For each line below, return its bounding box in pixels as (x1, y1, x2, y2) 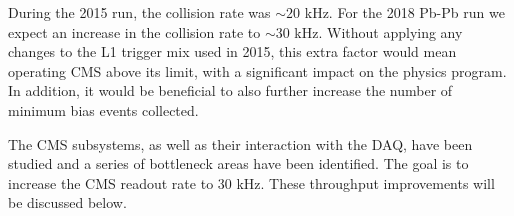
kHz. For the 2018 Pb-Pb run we (304, 2, 505, 22)
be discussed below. (8, 192, 127, 213)
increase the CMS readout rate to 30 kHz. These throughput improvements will (8, 172, 495, 193)
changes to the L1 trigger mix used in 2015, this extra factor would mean (8, 41, 457, 62)
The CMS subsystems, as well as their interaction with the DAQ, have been (8, 133, 473, 154)
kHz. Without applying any (294, 21, 463, 42)
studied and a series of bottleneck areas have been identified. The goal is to (8, 153, 469, 174)
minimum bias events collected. (8, 99, 199, 120)
